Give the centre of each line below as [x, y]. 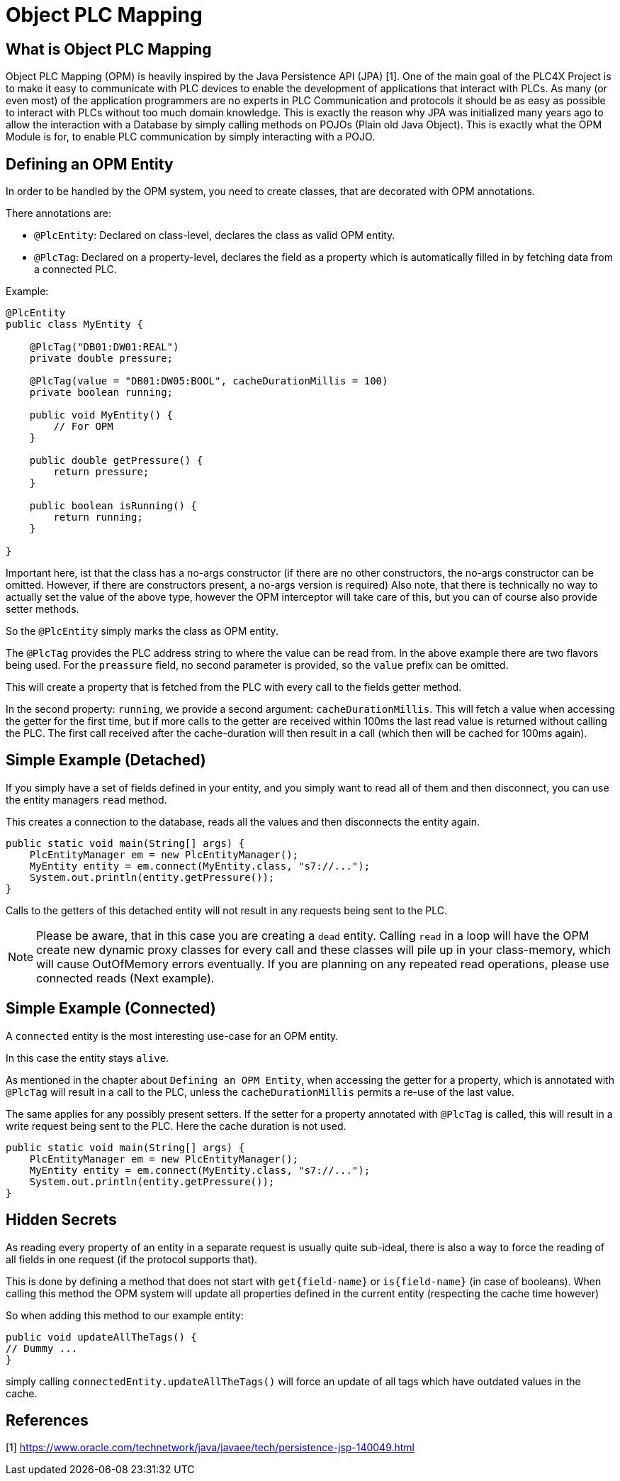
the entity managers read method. [86, 799]
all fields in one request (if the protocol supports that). [132, 1259]
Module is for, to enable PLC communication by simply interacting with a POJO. [191, 137]
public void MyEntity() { [101, 415]
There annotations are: [58, 213]
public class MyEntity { [74, 325]
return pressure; [101, 472]
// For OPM [83, 427]
